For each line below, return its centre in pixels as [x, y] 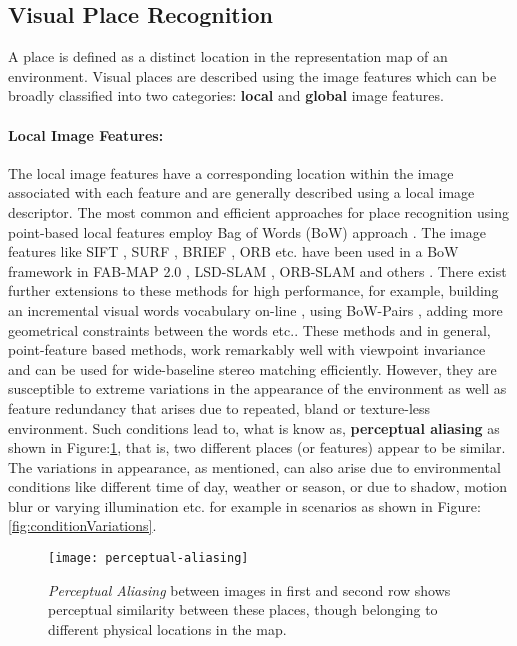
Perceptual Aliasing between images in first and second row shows [249, 589]
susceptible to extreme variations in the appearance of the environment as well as [257, 388]
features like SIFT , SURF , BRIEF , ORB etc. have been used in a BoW [233, 251]
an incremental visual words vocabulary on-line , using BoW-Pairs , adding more [255, 309]
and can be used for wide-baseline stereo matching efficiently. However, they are [252, 368]
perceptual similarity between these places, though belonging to [243, 609]
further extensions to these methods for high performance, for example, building [253, 290]
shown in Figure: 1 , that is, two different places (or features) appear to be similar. [257, 447]
